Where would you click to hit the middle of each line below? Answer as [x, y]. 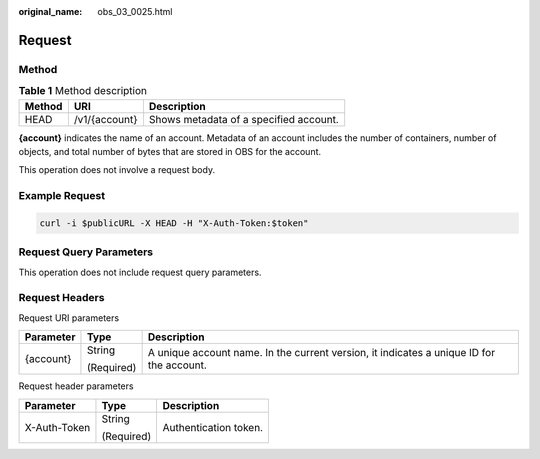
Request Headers [61, 298]
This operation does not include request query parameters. [140, 272]
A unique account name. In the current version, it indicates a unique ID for [321, 353]
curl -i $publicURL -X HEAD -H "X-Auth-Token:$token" [174, 223]
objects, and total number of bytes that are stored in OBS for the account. [170, 151]
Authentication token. [213, 427]
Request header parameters [76, 386]
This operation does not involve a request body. [116, 170]
